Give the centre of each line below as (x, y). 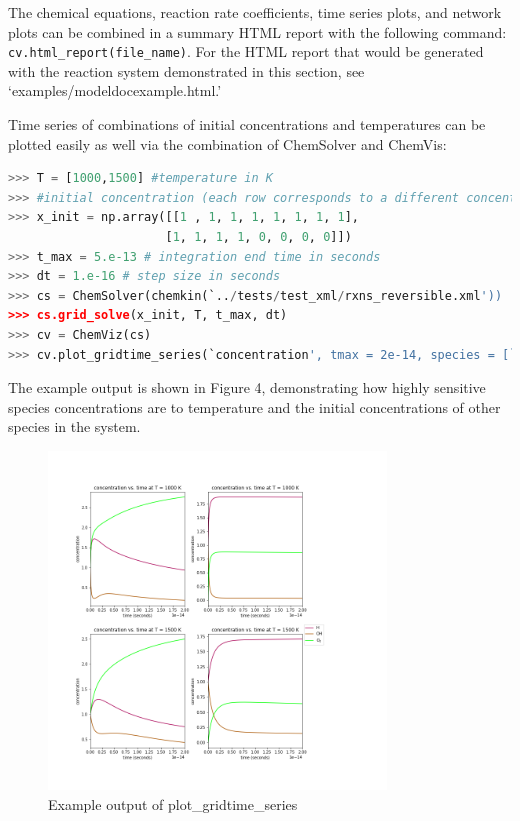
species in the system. (74, 426)
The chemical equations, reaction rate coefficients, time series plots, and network (255, 12)
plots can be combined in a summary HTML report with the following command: (257, 31)
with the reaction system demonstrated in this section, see (186, 70)
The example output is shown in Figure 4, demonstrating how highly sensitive (247, 387)
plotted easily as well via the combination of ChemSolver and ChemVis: (227, 143)
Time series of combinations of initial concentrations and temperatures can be (247, 124)
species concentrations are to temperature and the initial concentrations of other (254, 406)
